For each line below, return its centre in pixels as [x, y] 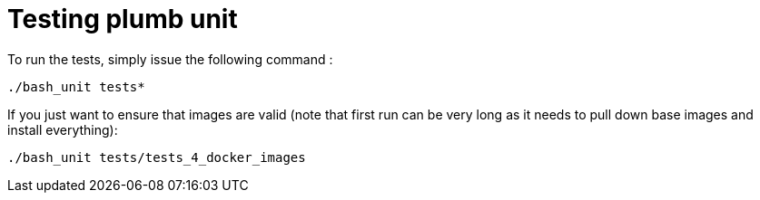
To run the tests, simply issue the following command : [170, 59]
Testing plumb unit [123, 19]
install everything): [63, 129]
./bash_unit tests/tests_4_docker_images [157, 157]
